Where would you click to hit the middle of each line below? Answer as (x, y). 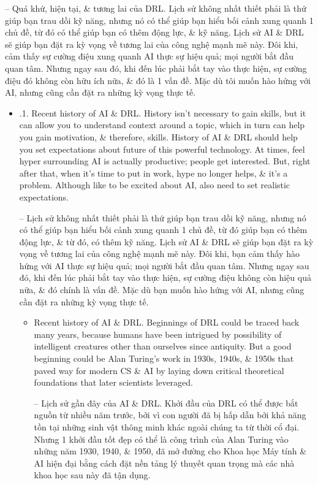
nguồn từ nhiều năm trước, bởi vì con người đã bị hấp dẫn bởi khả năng (170, 415)
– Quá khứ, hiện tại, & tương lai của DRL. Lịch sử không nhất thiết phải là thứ (156, 8)
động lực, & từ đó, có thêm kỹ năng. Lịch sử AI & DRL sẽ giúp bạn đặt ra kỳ (166, 241)
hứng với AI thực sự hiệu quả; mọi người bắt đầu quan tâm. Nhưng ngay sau (164, 265)
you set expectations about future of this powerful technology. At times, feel (162, 149)
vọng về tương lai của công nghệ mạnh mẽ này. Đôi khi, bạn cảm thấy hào (159, 254)
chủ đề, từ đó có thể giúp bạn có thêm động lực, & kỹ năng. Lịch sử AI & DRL (154, 32)
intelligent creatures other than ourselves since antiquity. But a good (163, 346)
